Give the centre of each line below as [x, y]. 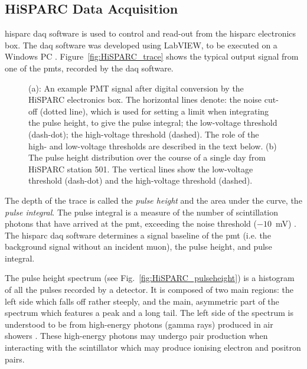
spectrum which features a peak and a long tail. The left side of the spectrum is [149, 313]
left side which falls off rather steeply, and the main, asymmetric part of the [142, 301]
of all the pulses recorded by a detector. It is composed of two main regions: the [149, 290]
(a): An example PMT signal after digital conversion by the [136, 88]
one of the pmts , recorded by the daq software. [89, 68]
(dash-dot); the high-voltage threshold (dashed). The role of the [144, 134]
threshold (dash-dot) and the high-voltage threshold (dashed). [141, 180]
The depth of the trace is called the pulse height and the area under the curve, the [153, 200]
